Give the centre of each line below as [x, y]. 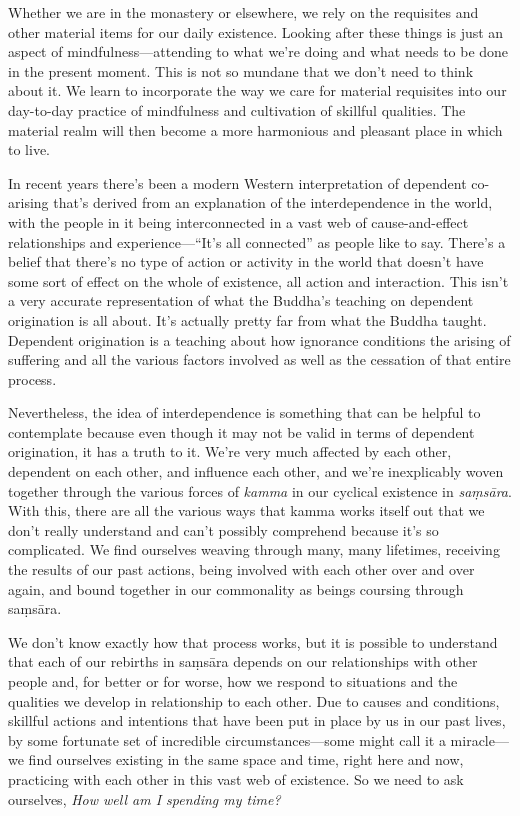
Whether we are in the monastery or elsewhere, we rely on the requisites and [243, 12]
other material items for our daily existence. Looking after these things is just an [256, 31]
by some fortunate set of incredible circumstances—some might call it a [227, 739]
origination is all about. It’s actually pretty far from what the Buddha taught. [247, 319]
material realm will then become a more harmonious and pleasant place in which [255, 129]
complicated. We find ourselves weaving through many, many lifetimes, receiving [254, 549]
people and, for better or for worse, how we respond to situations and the [233, 681]
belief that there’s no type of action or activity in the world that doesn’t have [246, 261]
